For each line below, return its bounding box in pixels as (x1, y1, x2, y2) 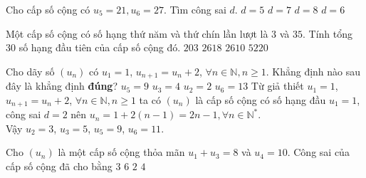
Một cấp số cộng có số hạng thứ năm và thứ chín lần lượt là (6, 26, 268, 41)
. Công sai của (287, 145, 350, 159)
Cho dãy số (6, 63, 55, 78)
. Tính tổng (303, 26, 353, 41)
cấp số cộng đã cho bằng (6, 159, 113, 174)
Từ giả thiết (251, 78, 304, 93)
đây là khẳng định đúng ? (6, 78, 118, 93)
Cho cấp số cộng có (6, 2, 90, 16)
